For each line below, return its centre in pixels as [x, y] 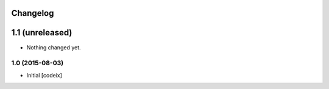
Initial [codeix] [44, 75]
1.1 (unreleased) [42, 33]
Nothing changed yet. [54, 47]
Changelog [33, 13]
